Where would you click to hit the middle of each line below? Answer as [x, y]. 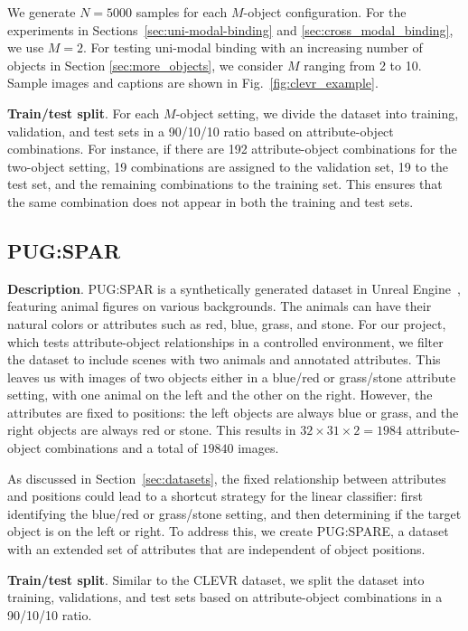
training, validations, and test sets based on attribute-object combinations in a [225, 597]
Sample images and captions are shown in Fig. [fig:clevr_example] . [193, 83]
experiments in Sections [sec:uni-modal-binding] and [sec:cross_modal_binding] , [230, 29]
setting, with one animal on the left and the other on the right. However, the [220, 395]
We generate [42, 12]
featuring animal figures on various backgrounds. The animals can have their [220, 306]
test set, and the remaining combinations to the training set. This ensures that [225, 184]
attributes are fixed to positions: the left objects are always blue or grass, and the [233, 412]
